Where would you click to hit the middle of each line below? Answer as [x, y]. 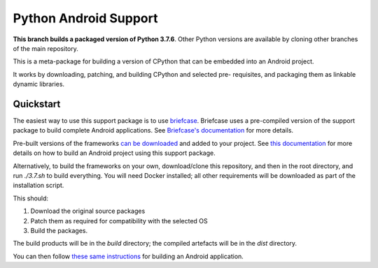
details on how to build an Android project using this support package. [114, 153]
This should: [31, 198]
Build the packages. [59, 230]
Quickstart [37, 104]
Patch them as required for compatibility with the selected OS [119, 221]
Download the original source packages [88, 211]
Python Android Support [85, 18]
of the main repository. [45, 48]
